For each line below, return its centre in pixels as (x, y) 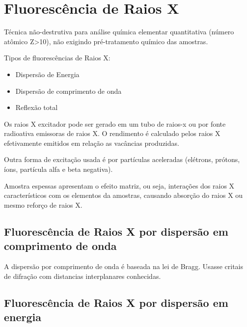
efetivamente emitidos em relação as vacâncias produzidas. (92, 143)
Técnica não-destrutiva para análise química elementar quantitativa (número (119, 32)
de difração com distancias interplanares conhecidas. (82, 276)
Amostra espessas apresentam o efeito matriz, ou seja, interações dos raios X (119, 185)
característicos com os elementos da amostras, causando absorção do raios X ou (123, 195)
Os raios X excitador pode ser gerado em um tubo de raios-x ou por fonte (115, 123)
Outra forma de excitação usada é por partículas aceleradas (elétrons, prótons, (122, 159)
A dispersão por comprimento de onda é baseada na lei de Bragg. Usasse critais (123, 266)
